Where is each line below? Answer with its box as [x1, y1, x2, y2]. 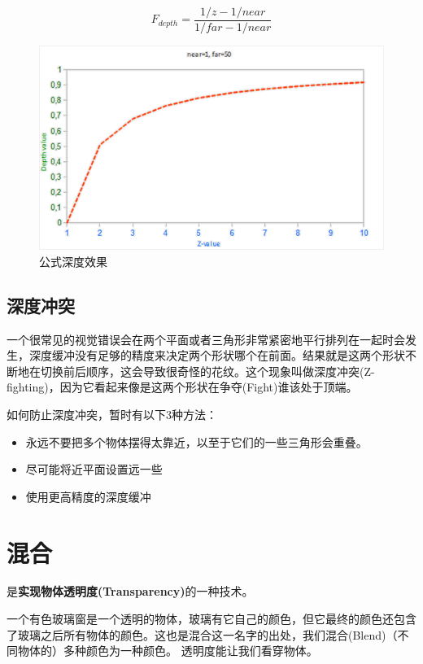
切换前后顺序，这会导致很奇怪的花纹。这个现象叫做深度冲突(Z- [40, 362, 375, 379]
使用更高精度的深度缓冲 [25, 487, 151, 505]
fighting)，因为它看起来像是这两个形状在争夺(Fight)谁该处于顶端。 [7, 378, 358, 395]
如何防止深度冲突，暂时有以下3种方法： [7, 405, 217, 422]
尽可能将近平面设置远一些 [25, 461, 163, 478]
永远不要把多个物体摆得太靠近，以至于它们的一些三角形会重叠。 [25, 433, 368, 450]
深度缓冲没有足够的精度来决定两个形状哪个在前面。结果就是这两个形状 [28, 347, 405, 364]
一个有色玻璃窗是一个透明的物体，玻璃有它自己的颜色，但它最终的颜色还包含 [7, 610, 416, 627]
